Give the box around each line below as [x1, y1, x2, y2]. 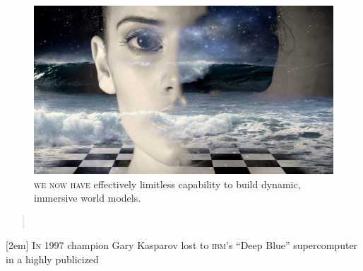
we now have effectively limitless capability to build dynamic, [34, 176, 301, 191]
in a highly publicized [6, 252, 99, 267]
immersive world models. [34, 190, 141, 205]
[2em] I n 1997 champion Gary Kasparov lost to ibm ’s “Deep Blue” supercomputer [6, 238, 358, 253]
